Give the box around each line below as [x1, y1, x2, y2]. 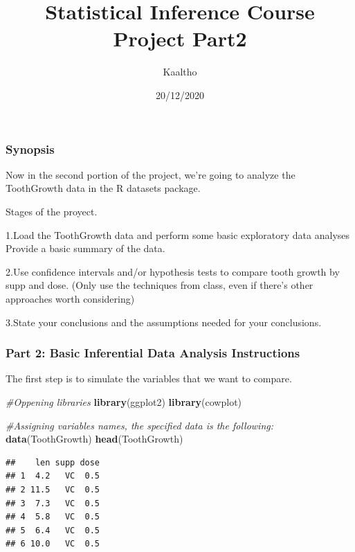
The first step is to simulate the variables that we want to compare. [6, 371, 292, 386]
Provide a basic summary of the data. [6, 241, 165, 256]
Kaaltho [163, 64, 197, 79]
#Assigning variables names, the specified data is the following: [6, 418, 274, 432]
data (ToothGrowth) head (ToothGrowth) [6, 431, 183, 446]
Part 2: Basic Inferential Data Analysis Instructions [6, 344, 300, 362]
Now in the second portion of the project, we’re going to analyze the [6, 167, 295, 181]
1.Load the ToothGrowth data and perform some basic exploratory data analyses [6, 227, 350, 242]
